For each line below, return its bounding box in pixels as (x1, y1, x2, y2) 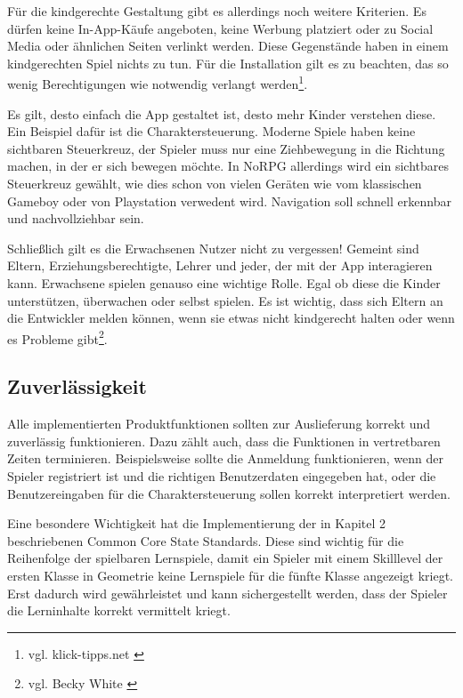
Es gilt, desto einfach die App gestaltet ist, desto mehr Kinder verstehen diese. (7, 104, 436, 123)
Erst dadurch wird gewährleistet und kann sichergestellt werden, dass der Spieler (7, 583, 448, 602)
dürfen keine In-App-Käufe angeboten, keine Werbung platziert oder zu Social (7, 19, 434, 37)
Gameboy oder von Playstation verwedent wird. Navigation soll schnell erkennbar (7, 191, 451, 210)
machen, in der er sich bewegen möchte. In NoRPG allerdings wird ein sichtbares (7, 156, 450, 175)
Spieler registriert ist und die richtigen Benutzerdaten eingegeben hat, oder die (7, 466, 436, 485)
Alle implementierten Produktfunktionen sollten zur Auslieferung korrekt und (7, 414, 431, 433)
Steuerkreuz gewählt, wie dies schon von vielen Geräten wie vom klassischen (7, 174, 422, 192)
